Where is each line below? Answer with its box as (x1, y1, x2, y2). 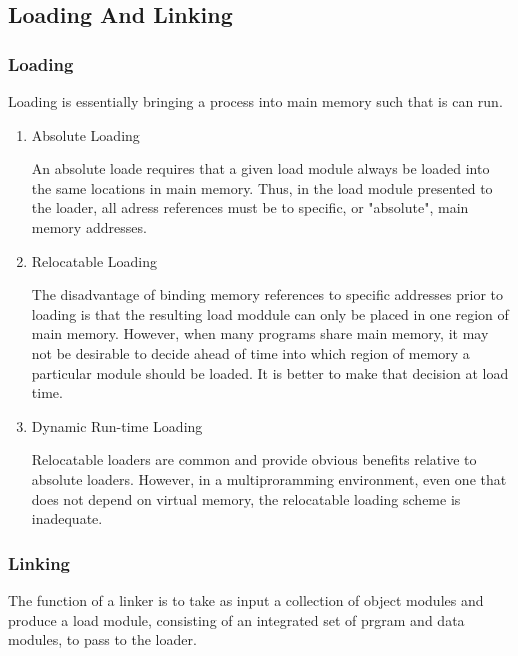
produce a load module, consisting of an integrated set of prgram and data (8, 609, 465, 630)
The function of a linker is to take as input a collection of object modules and (8, 589, 484, 610)
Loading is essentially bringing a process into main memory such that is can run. (8, 91, 503, 111)
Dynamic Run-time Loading (31, 415, 203, 436)
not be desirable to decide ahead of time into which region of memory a (31, 342, 470, 363)
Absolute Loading (31, 124, 140, 145)
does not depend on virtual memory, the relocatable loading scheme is (31, 488, 461, 509)
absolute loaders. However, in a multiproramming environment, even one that (31, 468, 507, 489)
